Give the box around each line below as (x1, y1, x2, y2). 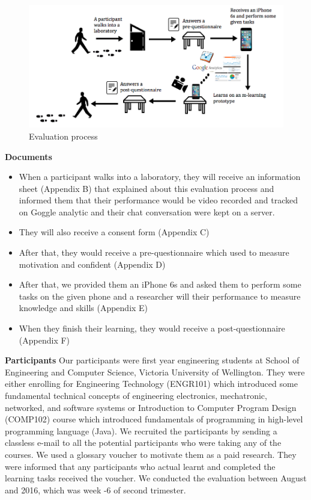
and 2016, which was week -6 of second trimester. (5, 483, 186, 496)
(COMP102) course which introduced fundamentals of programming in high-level (5, 413, 303, 425)
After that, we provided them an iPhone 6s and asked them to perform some (19, 278, 301, 291)
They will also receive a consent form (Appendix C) (19, 226, 210, 238)
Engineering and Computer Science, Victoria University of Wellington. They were (5, 365, 305, 378)
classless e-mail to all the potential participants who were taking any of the (5, 436, 282, 449)
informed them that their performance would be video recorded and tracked (19, 194, 298, 206)
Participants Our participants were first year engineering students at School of (5, 354, 300, 366)
